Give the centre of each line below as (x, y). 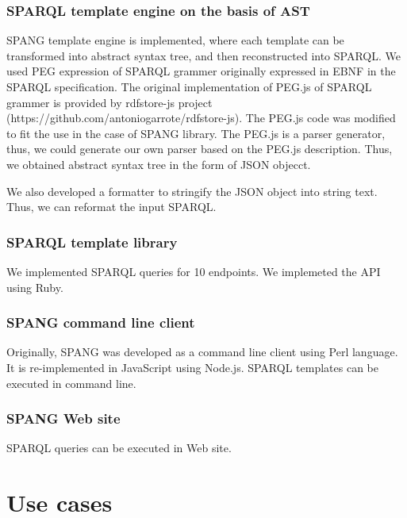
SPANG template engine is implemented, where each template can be (175, 40)
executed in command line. (71, 383)
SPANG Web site (63, 418)
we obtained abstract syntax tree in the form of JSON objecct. (159, 164)
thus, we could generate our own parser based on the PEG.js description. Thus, (200, 149)
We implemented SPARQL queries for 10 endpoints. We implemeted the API (194, 271)
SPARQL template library (92, 242)
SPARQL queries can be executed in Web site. (119, 448)
